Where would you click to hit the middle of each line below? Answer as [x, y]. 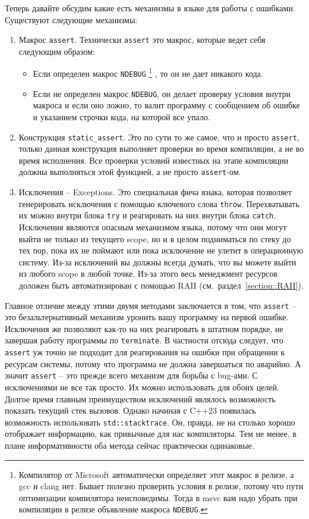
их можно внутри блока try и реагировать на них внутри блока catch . [147, 215]
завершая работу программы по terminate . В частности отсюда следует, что [144, 340]
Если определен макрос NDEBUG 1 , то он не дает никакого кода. [148, 73]
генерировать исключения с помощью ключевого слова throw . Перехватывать [159, 203]
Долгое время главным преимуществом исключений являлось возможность [140, 398]
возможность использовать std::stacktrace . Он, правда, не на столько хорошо [150, 422]
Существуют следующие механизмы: [71, 19]
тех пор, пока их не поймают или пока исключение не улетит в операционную [161, 250]
